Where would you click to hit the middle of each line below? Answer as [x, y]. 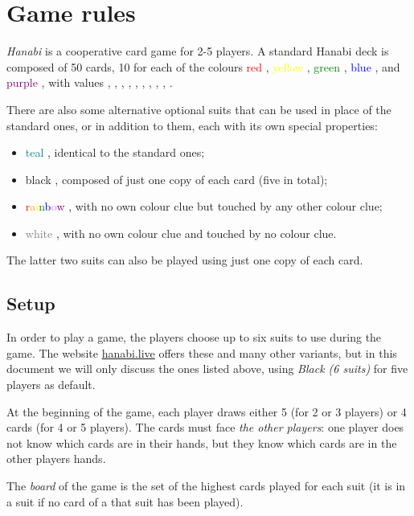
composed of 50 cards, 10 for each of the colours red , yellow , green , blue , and [203, 66]
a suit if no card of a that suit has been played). [125, 501]
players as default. [51, 385]
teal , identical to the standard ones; [115, 152]
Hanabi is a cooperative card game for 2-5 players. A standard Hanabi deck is [198, 51]
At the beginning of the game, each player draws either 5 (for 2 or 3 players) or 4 [207, 411]
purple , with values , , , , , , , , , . [90, 82]
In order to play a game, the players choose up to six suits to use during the [194, 337]
